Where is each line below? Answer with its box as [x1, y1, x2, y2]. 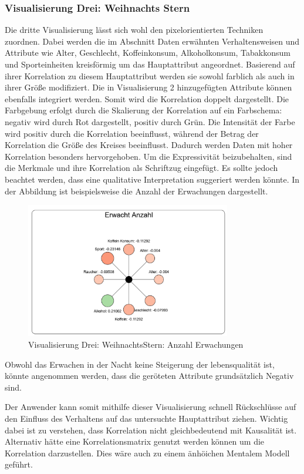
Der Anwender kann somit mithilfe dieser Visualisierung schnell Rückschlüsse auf [5, 401, 296, 413]
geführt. [5, 458, 33, 470]
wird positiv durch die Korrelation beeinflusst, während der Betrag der [5, 127, 259, 139]
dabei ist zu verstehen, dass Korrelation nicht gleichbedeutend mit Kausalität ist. [5, 423, 297, 436]
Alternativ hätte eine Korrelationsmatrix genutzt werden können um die [5, 435, 265, 448]
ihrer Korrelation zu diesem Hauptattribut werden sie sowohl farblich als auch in [5, 69, 295, 82]
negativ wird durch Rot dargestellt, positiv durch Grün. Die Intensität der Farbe [5, 115, 295, 127]
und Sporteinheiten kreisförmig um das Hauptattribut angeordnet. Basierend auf [5, 58, 295, 70]
